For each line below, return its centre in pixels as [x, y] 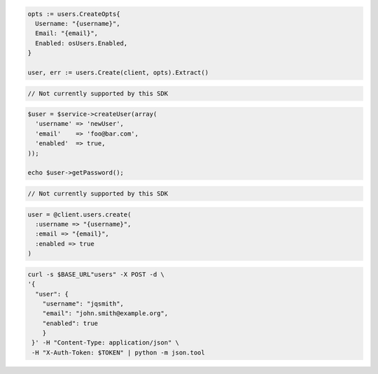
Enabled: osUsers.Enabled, [82, 43]
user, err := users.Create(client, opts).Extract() [118, 72]
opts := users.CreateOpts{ [74, 14]
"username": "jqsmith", [83, 303]
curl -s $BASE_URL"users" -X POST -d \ [96, 274]
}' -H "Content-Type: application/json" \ [106, 343]
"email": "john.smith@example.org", [105, 314]
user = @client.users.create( [79, 214]
